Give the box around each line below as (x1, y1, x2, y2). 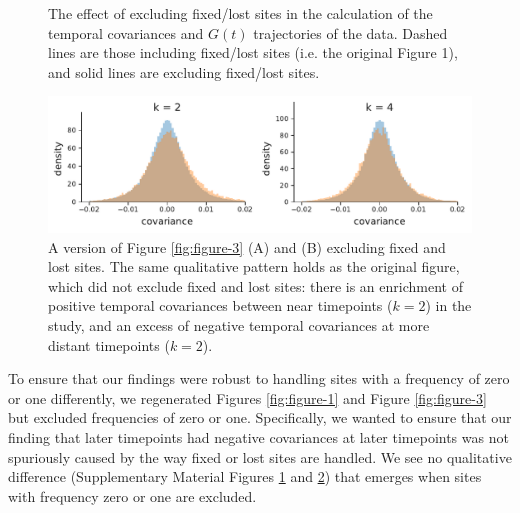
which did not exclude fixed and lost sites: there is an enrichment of (48, 275, 463, 296)
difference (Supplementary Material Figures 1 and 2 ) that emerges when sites (8, 466, 482, 487)
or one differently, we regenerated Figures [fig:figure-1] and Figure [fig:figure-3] (8, 387, 487, 408)
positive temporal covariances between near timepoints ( (48, 295, 393, 316)
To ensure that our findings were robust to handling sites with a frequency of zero (8, 368, 510, 389)
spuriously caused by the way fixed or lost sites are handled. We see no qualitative (8, 446, 512, 467)
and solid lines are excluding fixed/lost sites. (48, 61, 320, 82)
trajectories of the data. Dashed (253, 22, 448, 43)
